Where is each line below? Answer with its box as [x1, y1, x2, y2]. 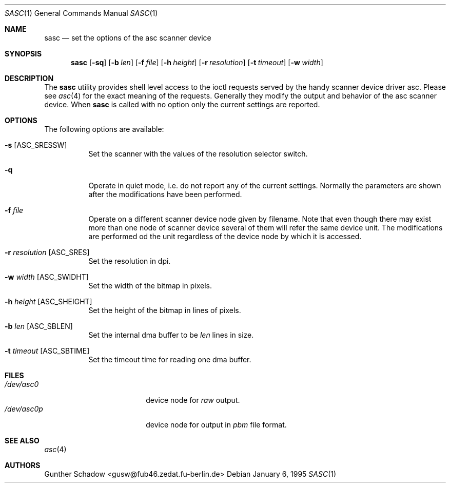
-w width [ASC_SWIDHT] [5, 272, 89, 281]
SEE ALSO [5, 436, 40, 445]
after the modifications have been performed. [88, 190, 242, 199]
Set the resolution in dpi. [88, 257, 171, 265]
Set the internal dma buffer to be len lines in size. [88, 330, 254, 339]
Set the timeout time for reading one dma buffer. [88, 355, 251, 364]
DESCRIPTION [5, 74, 54, 83]
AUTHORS [5, 461, 41, 470]
